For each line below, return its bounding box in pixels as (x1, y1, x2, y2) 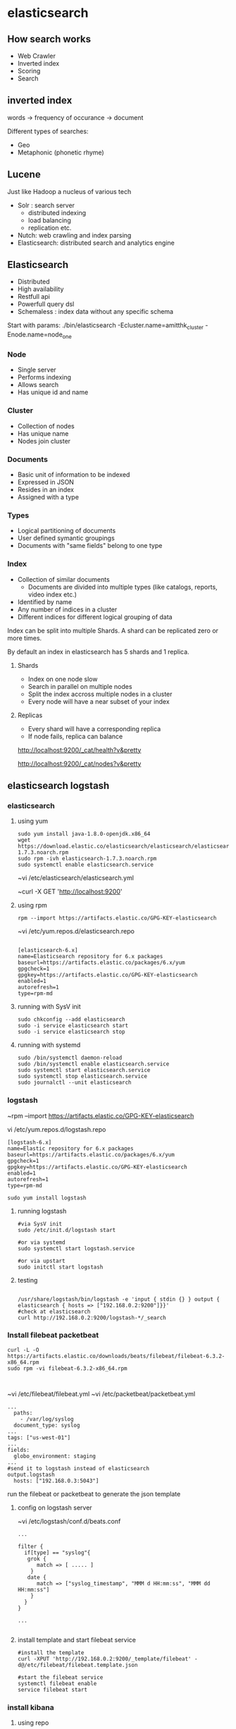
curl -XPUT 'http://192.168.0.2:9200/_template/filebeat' (17, 1655, 192, 1662)
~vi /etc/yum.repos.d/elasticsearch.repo (17, 927, 135, 936)
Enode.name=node (7, 330, 63, 339)
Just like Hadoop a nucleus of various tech (7, 187, 132, 195)
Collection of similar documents (17, 575, 111, 583)
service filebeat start (17, 1686, 88, 1693)
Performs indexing (17, 373, 72, 381)
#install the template (17, 1649, 85, 1656)
